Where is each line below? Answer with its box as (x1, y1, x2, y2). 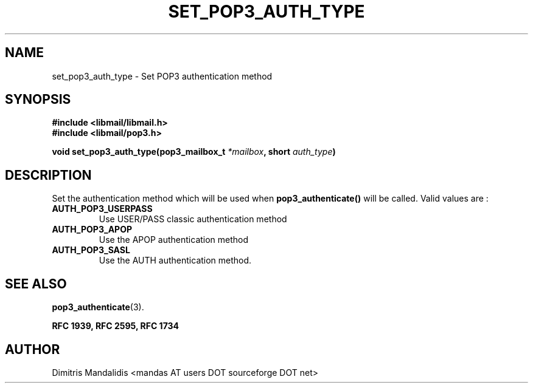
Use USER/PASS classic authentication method (99, 214, 287, 225)
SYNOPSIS (5, 92, 71, 107)
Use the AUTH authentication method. (99, 255, 252, 266)
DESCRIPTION (5, 167, 92, 183)
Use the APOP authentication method (99, 234, 249, 245)
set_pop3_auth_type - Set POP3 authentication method (52, 70, 273, 81)
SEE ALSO (5, 276, 67, 291)
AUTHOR (5, 341, 60, 357)
